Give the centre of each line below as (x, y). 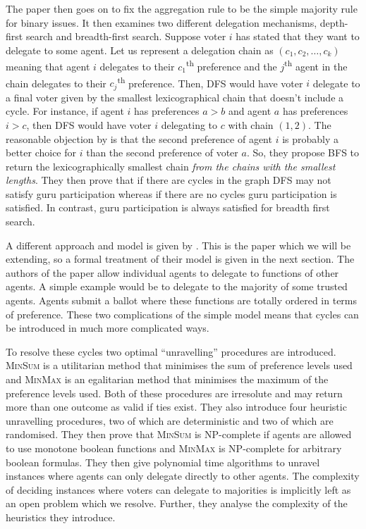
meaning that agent (48, 67)
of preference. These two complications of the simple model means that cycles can (182, 314)
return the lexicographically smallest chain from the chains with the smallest (171, 166)
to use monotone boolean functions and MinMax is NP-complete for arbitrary (174, 448)
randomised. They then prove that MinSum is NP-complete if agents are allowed (179, 434)
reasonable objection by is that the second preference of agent (139, 138)
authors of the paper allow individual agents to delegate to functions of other (172, 272)
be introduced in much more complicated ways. (108, 328)
